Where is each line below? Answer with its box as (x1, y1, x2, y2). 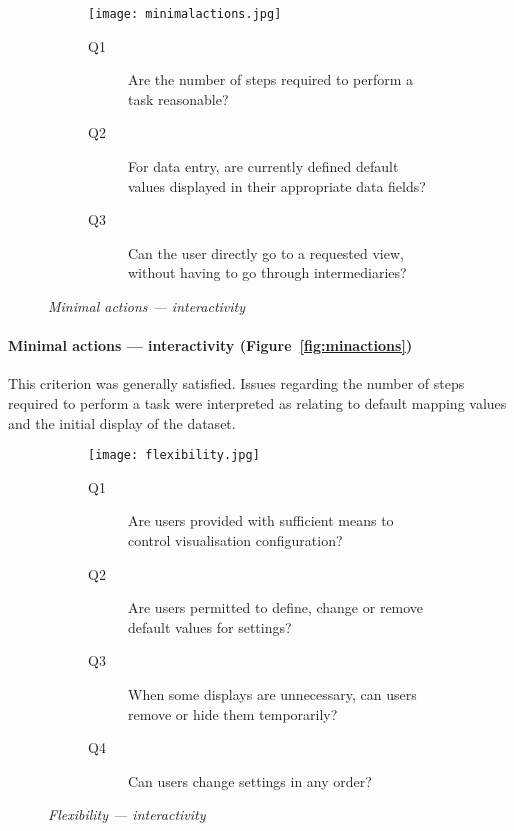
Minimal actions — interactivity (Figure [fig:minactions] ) (8, 335, 413, 356)
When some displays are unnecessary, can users (128, 683, 417, 704)
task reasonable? (128, 88, 229, 109)
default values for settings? (128, 616, 292, 637)
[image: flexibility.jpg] (88, 448, 260, 463)
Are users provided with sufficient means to (128, 510, 394, 531)
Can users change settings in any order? (128, 770, 372, 791)
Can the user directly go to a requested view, (128, 242, 404, 263)
